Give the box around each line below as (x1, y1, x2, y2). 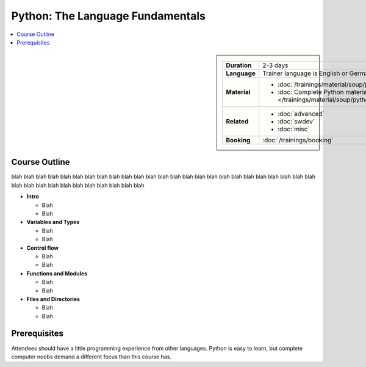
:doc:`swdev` (278, 117, 315, 126)
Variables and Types (26, 219, 80, 226)
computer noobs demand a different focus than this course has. (11, 353, 172, 360)
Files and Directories (26, 295, 81, 302)
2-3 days (262, 61, 289, 70)
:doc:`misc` (278, 125, 310, 134)
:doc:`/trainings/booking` (262, 136, 334, 145)
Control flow (26, 244, 59, 252)
